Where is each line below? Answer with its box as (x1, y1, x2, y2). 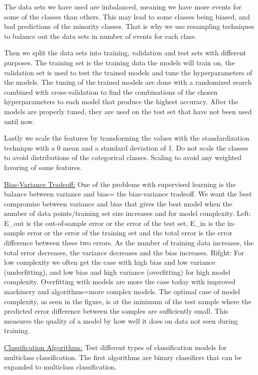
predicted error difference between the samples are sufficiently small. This (4, 306, 229, 316)
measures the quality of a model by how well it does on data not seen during (4, 315, 238, 326)
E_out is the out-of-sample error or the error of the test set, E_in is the (4, 217, 225, 228)
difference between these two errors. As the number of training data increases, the (4, 237, 254, 248)
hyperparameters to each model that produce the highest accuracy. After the (4, 96, 239, 107)
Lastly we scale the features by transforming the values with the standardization (4, 133, 250, 143)
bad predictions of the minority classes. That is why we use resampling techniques (4, 21, 255, 31)
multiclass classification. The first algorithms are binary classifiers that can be (4, 352, 242, 362)
